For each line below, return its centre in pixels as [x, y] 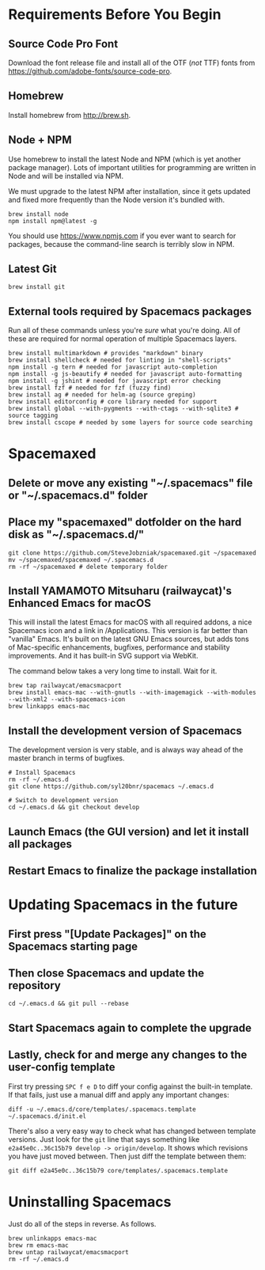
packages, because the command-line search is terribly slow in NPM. [121, 244]
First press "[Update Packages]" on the [108, 934]
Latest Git [32, 269]
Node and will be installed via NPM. [66, 176]
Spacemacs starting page [73, 946]
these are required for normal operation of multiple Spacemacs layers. [123, 339]
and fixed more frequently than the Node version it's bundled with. [117, 199]
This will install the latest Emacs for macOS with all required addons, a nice [130, 622]
